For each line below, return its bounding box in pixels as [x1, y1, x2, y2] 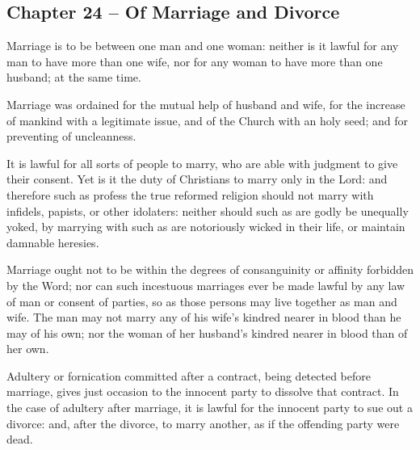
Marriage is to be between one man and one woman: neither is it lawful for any [6, 37, 399, 54]
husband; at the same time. [6, 69, 141, 86]
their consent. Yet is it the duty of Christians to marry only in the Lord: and [6, 170, 388, 187]
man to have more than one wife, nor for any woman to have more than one [6, 53, 383, 69]
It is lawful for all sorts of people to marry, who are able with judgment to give [6, 154, 398, 171]
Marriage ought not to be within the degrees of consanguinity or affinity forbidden [6, 261, 414, 278]
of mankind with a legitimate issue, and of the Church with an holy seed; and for [6, 111, 408, 128]
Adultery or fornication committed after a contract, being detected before [6, 367, 371, 384]
